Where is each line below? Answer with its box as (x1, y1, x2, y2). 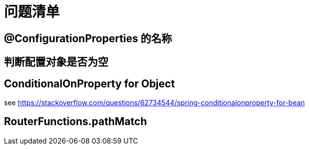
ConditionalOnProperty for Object (4, 77, 175, 90)
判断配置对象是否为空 (4, 56, 108, 69)
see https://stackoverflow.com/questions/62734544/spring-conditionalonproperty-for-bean (4, 98, 305, 107)
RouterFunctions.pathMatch (4, 115, 147, 128)
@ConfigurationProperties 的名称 (4, 32, 172, 45)
